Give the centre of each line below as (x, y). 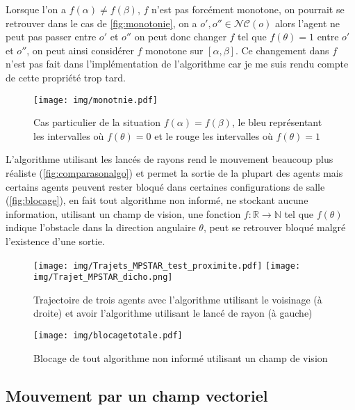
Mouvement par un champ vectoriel (137, 395)
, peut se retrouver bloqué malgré (274, 227)
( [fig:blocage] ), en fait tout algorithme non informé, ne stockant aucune (157, 200)
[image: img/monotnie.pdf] (96, 100)
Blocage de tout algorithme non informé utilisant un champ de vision (181, 357)
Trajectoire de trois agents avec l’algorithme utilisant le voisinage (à (178, 299)
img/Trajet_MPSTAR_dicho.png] (103, 277)
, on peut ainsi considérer (80, 50)
